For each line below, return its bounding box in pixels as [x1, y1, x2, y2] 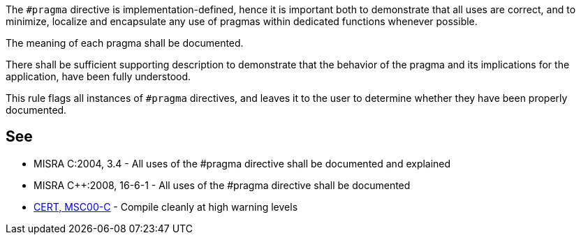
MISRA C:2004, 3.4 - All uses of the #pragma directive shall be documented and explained [34, 157, 451, 170]
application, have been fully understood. [6, 70, 191, 82]
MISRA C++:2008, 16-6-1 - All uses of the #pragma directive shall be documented [34, 179, 411, 191]
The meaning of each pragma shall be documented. [6, 37, 244, 49]
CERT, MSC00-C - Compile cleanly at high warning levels [34, 200, 298, 213]
